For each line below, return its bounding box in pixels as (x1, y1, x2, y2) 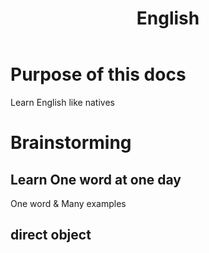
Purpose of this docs (10, 63, 187, 86)
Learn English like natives (10, 96, 115, 108)
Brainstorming (10, 132, 132, 154)
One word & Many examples (10, 197, 127, 209)
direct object (10, 227, 92, 244)
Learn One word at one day (10, 171, 182, 188)
